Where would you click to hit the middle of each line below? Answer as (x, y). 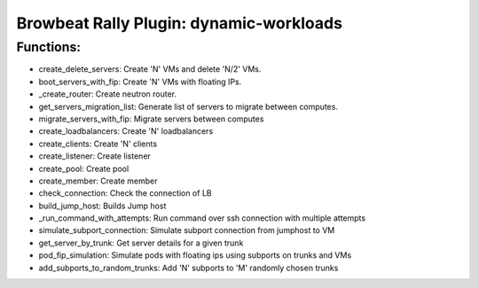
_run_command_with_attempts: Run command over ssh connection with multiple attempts (202, 218)
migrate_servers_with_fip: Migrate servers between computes (151, 119)
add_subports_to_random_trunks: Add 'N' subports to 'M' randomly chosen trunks (188, 268)
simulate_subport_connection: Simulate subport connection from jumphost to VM (187, 230)
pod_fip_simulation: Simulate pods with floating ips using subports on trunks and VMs (195, 255)
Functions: (49, 47)
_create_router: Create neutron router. (108, 94)
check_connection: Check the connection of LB (125, 193)
